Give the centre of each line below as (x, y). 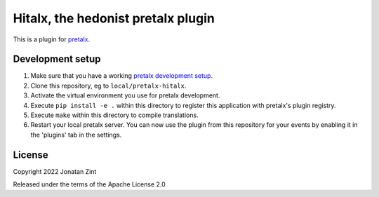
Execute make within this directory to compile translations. (115, 115)
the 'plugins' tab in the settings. (76, 135)
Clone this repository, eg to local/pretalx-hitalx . (108, 86)
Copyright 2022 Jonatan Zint (55, 171)
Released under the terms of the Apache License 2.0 (89, 184)
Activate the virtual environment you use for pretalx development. (125, 95)
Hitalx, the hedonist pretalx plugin (114, 18)
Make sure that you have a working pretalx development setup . (122, 76)
